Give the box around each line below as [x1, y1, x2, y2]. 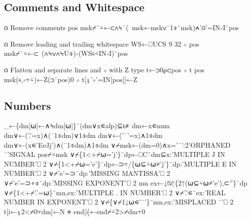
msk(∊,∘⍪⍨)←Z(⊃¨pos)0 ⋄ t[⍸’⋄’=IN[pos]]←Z [4, 74, 138, 84]
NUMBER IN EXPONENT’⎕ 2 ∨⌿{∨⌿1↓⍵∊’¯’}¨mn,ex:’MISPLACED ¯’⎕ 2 [4, 197, 233, 207]
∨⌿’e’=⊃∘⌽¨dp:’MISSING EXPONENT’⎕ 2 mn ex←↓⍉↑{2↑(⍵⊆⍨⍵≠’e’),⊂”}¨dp [4, 177, 248, 187]
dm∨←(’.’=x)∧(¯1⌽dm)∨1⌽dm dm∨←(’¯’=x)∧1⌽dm [4, 130, 163, 140]
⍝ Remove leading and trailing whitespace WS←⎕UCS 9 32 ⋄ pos [4, 38, 199, 49]
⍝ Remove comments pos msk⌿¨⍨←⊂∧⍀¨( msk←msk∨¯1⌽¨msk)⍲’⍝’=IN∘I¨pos [4, 22, 239, 33]
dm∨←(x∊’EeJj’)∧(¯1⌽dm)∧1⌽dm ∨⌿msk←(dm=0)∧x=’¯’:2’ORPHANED [4, 139, 231, 150]
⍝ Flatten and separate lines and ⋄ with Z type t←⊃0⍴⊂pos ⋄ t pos [4, 64, 205, 74]
